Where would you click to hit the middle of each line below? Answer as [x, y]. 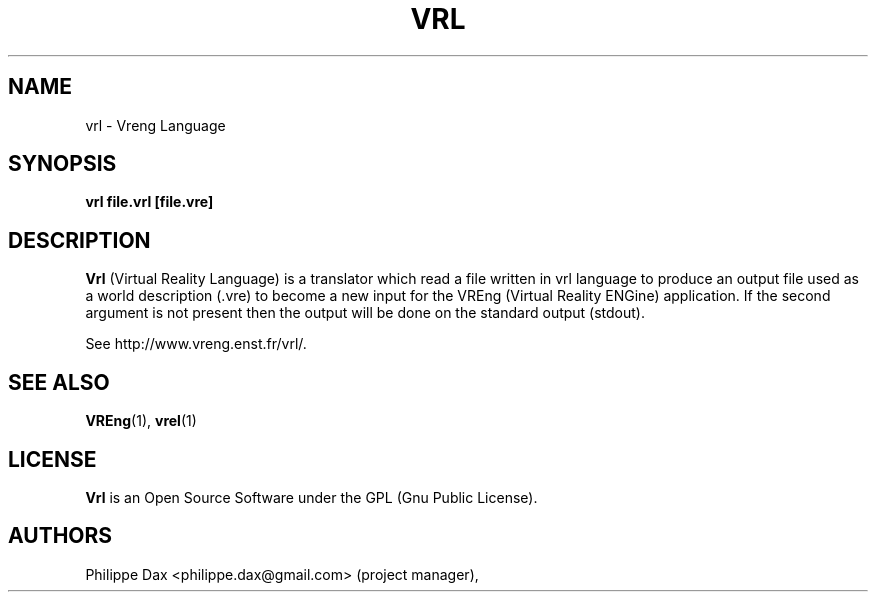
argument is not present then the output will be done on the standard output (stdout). [365, 313]
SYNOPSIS [62, 164]
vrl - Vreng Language [155, 125]
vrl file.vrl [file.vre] [149, 202]
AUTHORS [60, 536]
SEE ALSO [59, 382]
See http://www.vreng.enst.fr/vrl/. [196, 344]
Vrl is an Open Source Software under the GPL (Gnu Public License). [311, 497]
